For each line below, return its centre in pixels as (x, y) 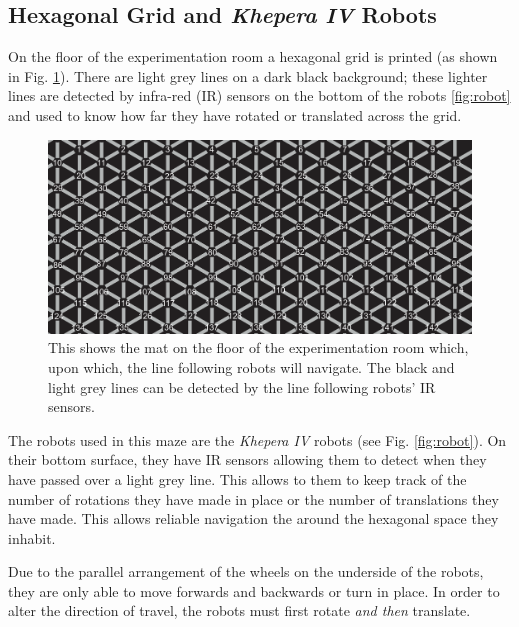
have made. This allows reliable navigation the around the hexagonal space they (253, 518)
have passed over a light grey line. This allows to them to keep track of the (237, 478)
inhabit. (32, 537)
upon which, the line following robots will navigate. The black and (251, 366)
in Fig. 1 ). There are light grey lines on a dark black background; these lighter (248, 75)
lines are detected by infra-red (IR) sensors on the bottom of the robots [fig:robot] (259, 95)
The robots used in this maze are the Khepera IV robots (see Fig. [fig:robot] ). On (257, 439)
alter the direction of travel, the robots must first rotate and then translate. (239, 610)
